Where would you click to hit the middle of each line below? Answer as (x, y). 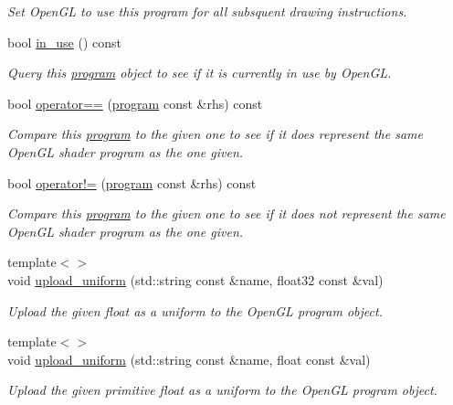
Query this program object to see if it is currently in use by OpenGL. (200, 73)
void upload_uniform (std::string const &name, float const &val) (189, 359)
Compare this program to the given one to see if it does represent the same (215, 134)
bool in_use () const (65, 42)
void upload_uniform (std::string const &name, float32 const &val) (195, 279)
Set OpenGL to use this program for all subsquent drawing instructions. (207, 11)
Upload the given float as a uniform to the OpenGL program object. (195, 310)
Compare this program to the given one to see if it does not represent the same (226, 213)
